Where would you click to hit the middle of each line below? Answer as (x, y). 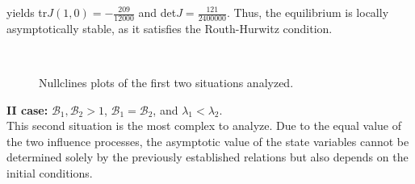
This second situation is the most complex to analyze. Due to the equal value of (204, 125)
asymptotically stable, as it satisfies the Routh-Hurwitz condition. (170, 28)
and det (157, 12)
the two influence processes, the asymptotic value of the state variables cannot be (208, 141)
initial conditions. (50, 172)
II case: (27, 109)
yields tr (27, 12)
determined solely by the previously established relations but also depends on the (207, 157)
